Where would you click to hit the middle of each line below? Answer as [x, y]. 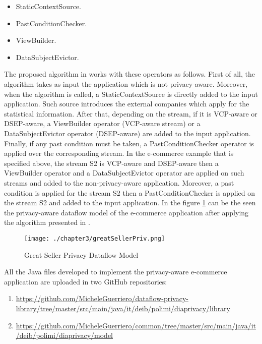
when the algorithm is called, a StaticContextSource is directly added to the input [131, 94]
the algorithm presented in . [47, 222]
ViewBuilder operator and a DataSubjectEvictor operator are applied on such [124, 173]
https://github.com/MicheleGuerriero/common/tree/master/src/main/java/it [136, 325]
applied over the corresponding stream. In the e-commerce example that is [119, 153]
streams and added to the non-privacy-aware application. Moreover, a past [119, 182]
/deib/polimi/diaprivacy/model [64, 335]
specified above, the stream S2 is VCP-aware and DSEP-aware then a [111, 163]
